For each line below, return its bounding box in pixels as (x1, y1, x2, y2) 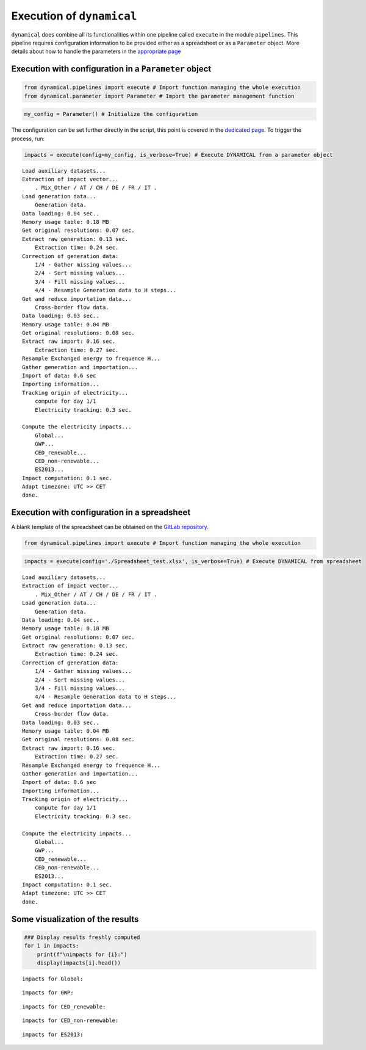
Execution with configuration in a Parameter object (11, 64, 212, 74)
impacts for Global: (22, 975, 84, 982)
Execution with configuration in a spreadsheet (11, 507, 191, 518)
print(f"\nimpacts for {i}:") (37, 951, 127, 958)
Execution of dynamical (11, 9, 137, 23)
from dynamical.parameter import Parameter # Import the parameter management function (24, 92, 295, 99)
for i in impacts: (24, 943, 79, 949)
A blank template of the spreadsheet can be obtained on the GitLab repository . (11, 523, 209, 531)
